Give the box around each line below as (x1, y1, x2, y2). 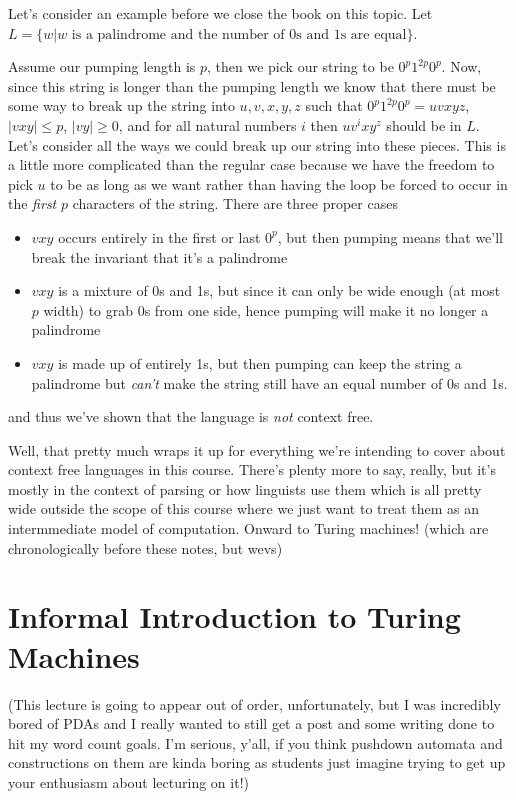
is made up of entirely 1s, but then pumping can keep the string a (58, 352, 462, 373)
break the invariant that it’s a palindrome (31, 246, 288, 267)
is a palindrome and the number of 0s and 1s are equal (71, 27, 407, 42)
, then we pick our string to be (207, 56, 394, 77)
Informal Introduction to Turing (8, 596, 461, 637)
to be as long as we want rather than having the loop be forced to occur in (50, 173, 508, 194)
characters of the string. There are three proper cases (72, 193, 398, 214)
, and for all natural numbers (118, 114, 297, 135)
